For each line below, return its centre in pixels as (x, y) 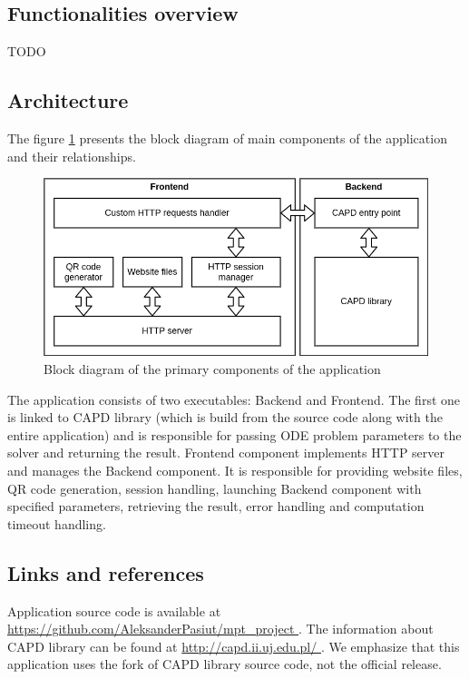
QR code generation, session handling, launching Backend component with (215, 488)
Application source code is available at (114, 610)
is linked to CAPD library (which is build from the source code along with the (225, 417)
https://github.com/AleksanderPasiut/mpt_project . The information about (220, 629)
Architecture (68, 100)
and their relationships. (72, 156)
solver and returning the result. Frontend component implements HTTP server (226, 453)
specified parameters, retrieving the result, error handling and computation (216, 506)
